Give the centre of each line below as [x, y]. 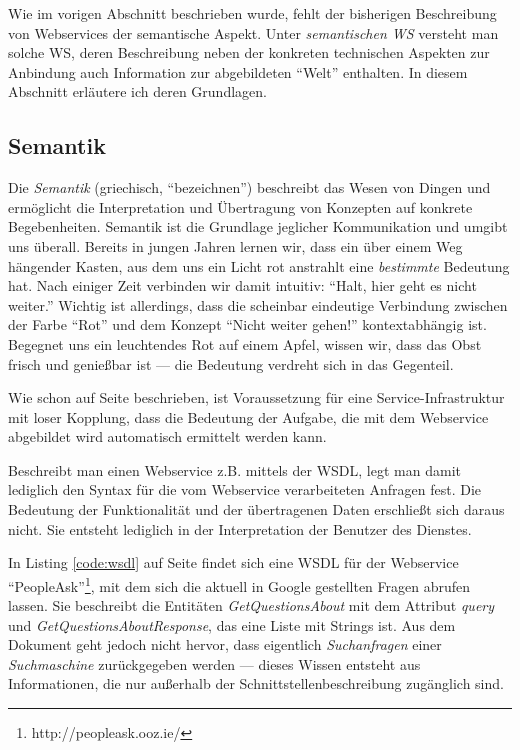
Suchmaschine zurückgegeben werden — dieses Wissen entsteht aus [214, 663]
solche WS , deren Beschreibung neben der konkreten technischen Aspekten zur [249, 52]
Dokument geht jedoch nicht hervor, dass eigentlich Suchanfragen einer [225, 644]
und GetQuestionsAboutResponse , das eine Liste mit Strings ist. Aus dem [232, 624]
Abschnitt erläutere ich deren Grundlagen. [137, 91]
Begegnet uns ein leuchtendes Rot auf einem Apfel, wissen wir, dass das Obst [245, 343]
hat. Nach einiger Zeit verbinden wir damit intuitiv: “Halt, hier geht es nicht [242, 285]
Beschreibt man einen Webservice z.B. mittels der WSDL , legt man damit [234, 469]
